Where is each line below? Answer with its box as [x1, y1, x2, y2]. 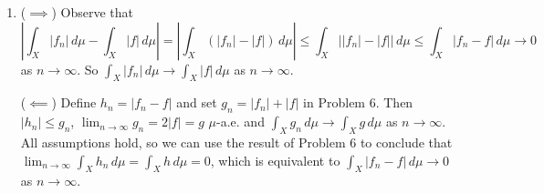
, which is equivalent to [210, 150, 340, 169]
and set [176, 93, 217, 112]
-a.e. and [216, 112, 265, 131]
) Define [51, 93, 97, 112]
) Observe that [51, 3, 133, 21]
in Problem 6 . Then [303, 93, 413, 112]
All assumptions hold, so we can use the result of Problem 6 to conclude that [20, 132, 453, 151]
